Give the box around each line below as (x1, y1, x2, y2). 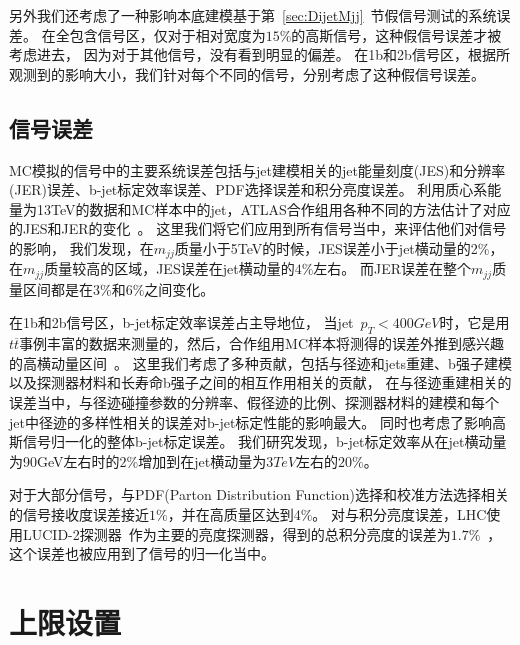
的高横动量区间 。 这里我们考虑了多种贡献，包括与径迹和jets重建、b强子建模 (9, 352, 512, 373)
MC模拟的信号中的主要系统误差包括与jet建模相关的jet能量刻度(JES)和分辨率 (9, 159, 506, 180)
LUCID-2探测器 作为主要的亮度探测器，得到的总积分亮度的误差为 (22, 523, 451, 544)
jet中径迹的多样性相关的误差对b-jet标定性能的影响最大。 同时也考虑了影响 (9, 411, 492, 432)
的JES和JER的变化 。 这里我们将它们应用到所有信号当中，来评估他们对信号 (9, 218, 507, 239)
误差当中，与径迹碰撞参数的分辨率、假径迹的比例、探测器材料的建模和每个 (9, 392, 499, 413)
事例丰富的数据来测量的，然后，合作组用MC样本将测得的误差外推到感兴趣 (19, 333, 505, 354)
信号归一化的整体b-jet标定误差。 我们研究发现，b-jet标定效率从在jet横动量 (22, 431, 507, 452)
